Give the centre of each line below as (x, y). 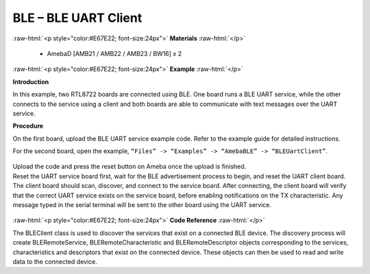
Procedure (28, 126)
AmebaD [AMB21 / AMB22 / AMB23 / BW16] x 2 (114, 53)
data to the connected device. (55, 261)
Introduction (31, 81)
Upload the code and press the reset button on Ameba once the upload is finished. (129, 167)
